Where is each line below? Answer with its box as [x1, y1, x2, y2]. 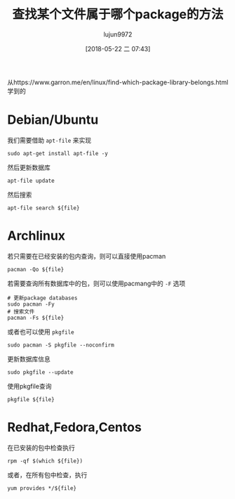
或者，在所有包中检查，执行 [7, 470, 88, 479]
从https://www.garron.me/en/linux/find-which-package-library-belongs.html [7, 78, 229, 86]
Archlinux [7, 228, 65, 244]
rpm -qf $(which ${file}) [7, 458, 83, 465]
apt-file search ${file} [7, 205, 80, 212]
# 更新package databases [7, 294, 78, 302]
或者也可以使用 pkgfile [7, 328, 75, 336]
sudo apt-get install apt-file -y [7, 150, 109, 157]
